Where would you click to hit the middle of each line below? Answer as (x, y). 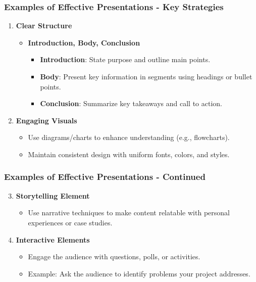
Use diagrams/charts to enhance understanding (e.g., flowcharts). (129, 137)
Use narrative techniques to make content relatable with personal (129, 213)
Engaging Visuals (46, 120)
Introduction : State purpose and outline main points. (125, 59)
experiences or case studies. (70, 222)
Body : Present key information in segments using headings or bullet (146, 76)
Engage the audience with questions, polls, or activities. (114, 256)
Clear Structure (44, 26)
